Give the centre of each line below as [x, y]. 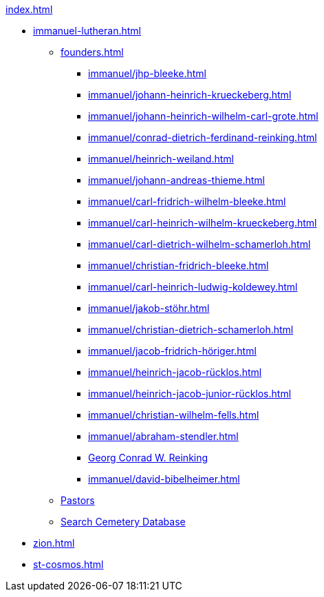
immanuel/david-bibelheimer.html [164, 479]
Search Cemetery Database [123, 522]
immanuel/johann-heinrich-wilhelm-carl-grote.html [203, 116]
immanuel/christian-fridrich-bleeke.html [179, 265]
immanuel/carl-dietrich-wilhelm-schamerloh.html [199, 244]
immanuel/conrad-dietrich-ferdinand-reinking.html [203, 137]
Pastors [78, 500]
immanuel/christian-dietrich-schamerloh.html [191, 329]
